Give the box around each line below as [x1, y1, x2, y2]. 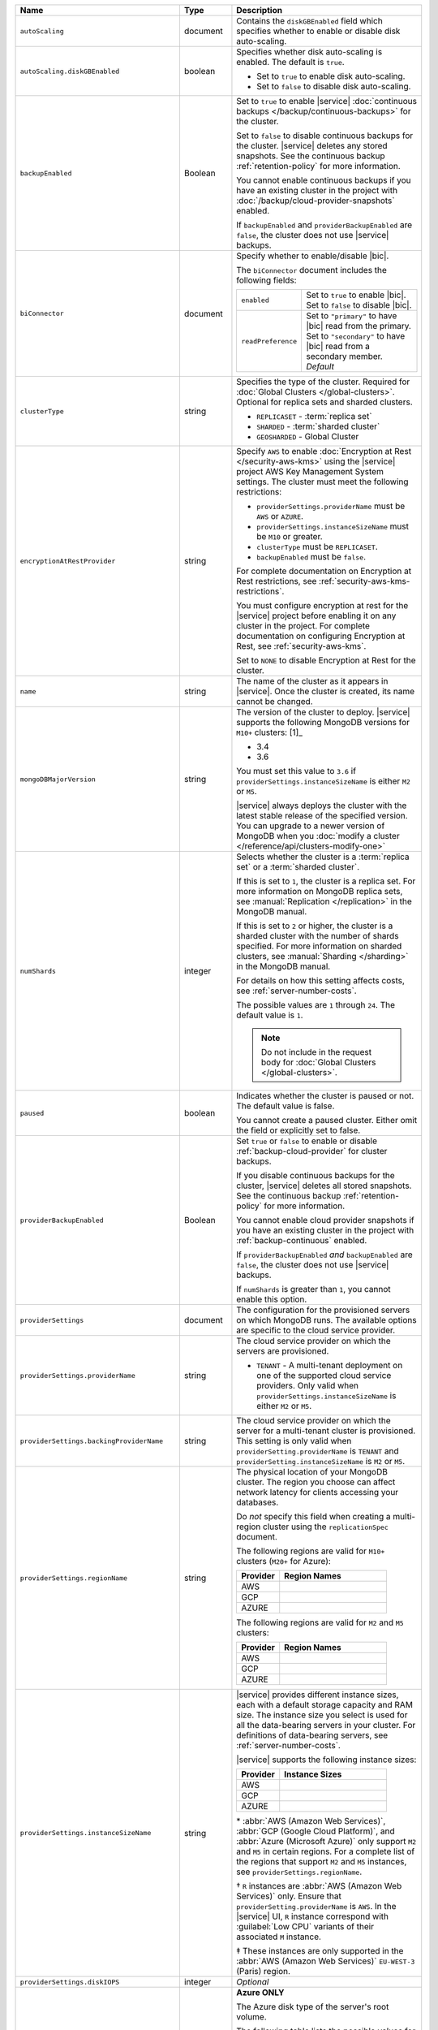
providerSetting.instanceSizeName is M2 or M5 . [236, 1456, 406, 1466]
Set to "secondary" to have [306, 330, 406, 341]
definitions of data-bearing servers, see [236, 1730, 389, 1741]
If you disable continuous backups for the [236, 1170, 395, 1181]
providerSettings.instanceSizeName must [256, 520, 410, 532]
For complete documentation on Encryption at [236, 565, 412, 577]
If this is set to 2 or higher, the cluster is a [236, 920, 393, 931]
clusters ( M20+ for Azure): [236, 1556, 332, 1566]
